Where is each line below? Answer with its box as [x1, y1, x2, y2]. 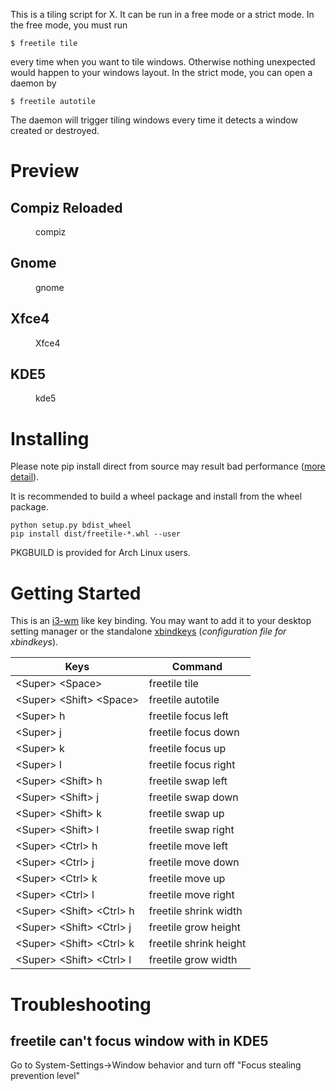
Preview [10, 160, 80, 183]
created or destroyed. [10, 125, 100, 136]
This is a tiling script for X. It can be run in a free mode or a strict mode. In [10, 9, 315, 20]
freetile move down [148, 855, 240, 869]
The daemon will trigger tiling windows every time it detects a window [10, 114, 298, 126]
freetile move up [148, 872, 226, 886]
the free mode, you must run [10, 19, 128, 31]
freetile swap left [148, 774, 228, 788]
